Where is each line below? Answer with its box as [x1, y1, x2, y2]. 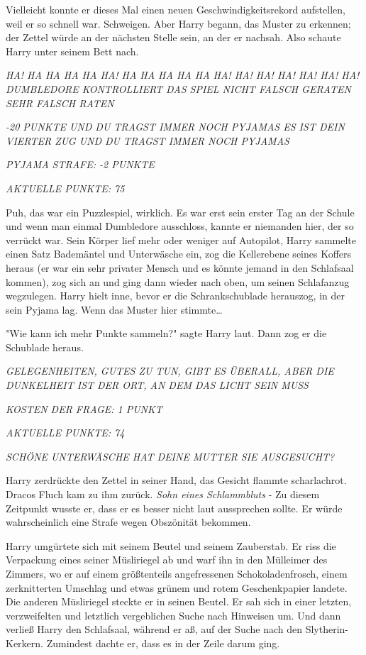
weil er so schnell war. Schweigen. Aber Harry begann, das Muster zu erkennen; [6, 16, 351, 31]
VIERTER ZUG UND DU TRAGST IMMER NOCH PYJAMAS [6, 133, 289, 148]
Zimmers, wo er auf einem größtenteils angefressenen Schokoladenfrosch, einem [6, 566, 348, 580]
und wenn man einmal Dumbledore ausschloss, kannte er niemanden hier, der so [6, 219, 354, 233]
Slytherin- [305, 622, 348, 637]
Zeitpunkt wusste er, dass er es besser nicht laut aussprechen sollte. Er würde [6, 500, 343, 515]
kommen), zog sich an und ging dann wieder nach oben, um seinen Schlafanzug [6, 274, 350, 289]
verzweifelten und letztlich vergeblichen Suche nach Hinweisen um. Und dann [6, 607, 341, 622]
